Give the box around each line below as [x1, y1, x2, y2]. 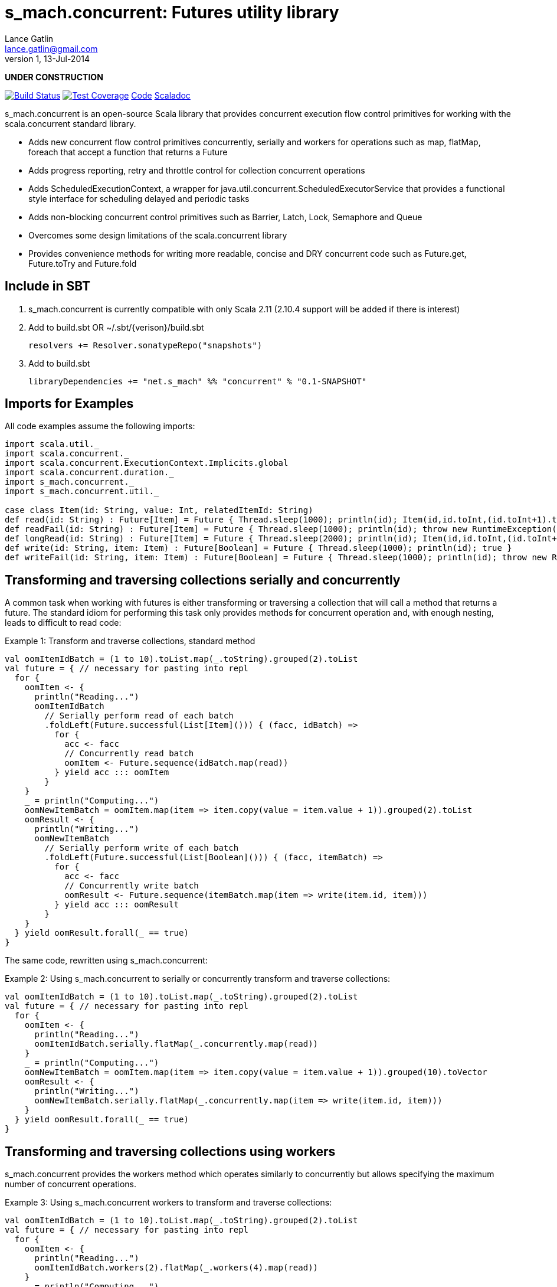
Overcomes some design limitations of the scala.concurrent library [28, 230, 287, 240]
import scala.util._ [5, 439, 100, 449]
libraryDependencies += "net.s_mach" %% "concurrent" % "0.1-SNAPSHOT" [28, 376, 367, 386]
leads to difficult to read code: [5, 618, 122, 628]
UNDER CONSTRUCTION [5, 71, 103, 82]
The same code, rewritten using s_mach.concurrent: [5, 955, 208, 966]
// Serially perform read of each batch [44, 711, 234, 721]
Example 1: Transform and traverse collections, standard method [5, 636, 255, 646]
